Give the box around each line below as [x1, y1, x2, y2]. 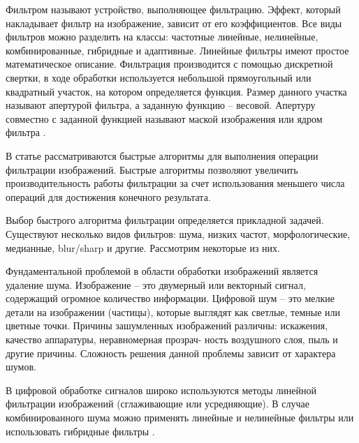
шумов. [6, 359, 36, 374]
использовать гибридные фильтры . [6, 423, 155, 438]
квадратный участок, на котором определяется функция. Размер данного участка [6, 84, 347, 98]
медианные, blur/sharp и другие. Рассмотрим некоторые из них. [6, 240, 280, 255]
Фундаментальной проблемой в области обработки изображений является [6, 264, 318, 278]
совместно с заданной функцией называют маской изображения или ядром [6, 111, 323, 126]
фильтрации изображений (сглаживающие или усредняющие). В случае [6, 396, 310, 411]
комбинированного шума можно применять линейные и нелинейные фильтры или [6, 410, 354, 425]
